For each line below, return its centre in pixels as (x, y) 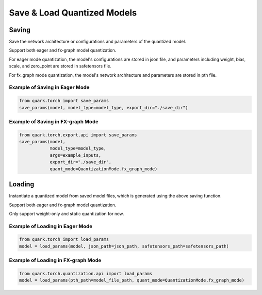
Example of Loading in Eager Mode (51, 226)
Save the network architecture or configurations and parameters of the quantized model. (98, 42)
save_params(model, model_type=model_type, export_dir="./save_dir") (104, 107)
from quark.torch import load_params (64, 239)
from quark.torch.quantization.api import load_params (86, 274)
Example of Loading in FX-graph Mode (55, 261)
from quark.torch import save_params (64, 101)
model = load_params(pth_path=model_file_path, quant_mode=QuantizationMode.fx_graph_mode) (132, 280)
